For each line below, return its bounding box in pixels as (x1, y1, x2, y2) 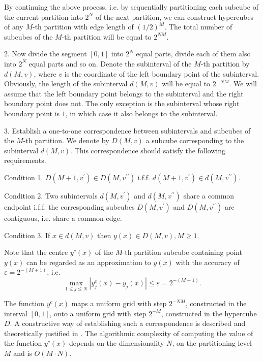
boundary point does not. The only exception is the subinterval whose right (4, 98, 240, 109)
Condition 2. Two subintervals (4, 190, 98, 201)
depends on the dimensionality (69, 338, 164, 348)
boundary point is (4, 108, 60, 118)
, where (34, 68, 56, 79)
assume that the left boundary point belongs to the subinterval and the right (4, 88, 244, 98)
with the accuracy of (176, 256, 240, 267)
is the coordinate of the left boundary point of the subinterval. (64, 68, 259, 79)
